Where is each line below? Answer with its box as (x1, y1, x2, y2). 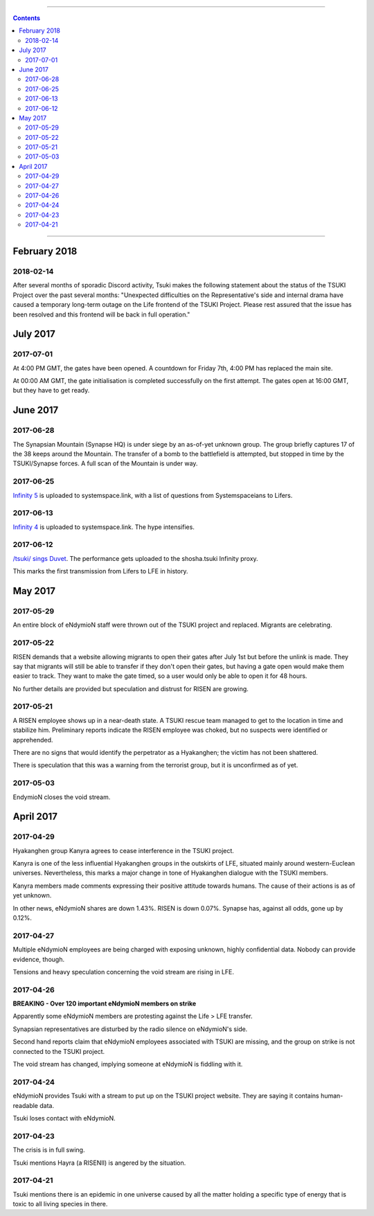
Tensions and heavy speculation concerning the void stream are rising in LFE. (12, 967, 235, 976)
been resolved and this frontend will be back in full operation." (12, 310, 190, 319)
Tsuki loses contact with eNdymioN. (12, 1114, 116, 1122)
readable (12, 1101, 38, 1109)
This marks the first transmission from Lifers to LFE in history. (12, 567, 188, 575)
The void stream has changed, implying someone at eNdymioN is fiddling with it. (12, 1060, 243, 1069)
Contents (12, 14, 41, 22)
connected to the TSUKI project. (12, 1047, 105, 1055)
